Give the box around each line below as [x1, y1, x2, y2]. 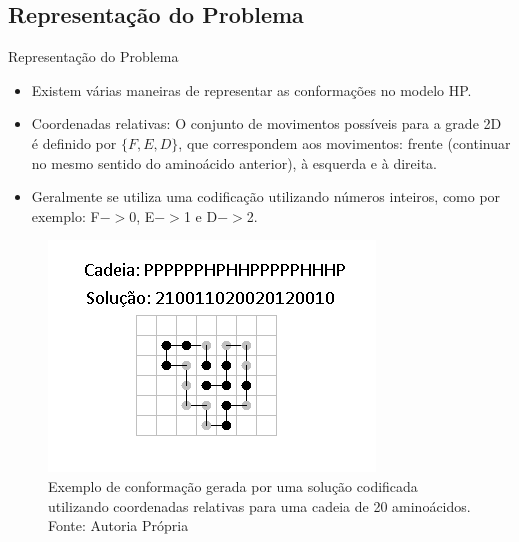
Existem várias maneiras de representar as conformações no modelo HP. [31, 79, 472, 100]
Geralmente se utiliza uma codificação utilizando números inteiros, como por [31, 186, 501, 207]
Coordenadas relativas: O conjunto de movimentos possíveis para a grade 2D [31, 113, 502, 134]
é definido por [31, 132, 117, 153]
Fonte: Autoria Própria [48, 515, 189, 536]
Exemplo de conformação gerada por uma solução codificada [48, 475, 418, 496]
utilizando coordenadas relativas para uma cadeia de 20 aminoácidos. [48, 495, 471, 516]
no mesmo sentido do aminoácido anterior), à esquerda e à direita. [31, 152, 437, 173]
